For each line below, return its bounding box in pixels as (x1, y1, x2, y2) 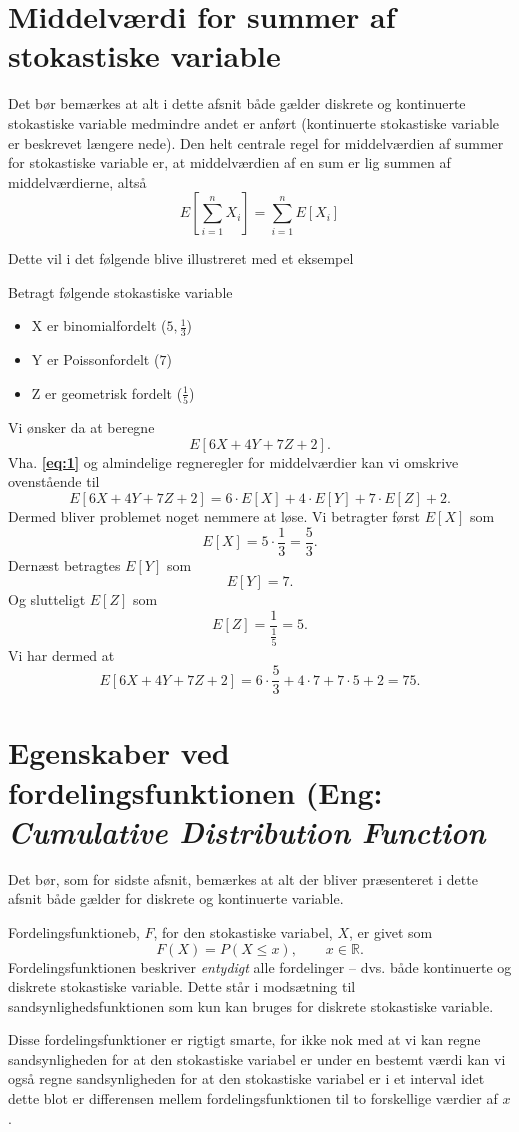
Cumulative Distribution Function (8, 810, 486, 852)
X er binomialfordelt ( (31, 315, 167, 336)
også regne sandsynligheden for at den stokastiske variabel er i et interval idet (8, 1068, 485, 1089)
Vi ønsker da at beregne (8, 417, 155, 438)
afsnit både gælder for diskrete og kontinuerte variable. (8, 888, 344, 909)
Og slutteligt (8, 589, 86, 610)
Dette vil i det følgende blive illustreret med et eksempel (8, 248, 354, 269)
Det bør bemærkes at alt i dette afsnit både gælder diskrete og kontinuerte (8, 93, 466, 114)
